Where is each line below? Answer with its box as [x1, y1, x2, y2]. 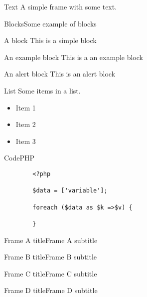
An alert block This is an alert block [4, 68, 116, 79]
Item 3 [15, 135, 36, 146]
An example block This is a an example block [4, 51, 143, 62]
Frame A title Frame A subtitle [4, 234, 98, 245]
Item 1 [15, 102, 36, 112]
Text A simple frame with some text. [4, 1, 117, 11]
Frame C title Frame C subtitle [4, 268, 97, 278]
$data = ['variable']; [32, 187, 108, 194]
